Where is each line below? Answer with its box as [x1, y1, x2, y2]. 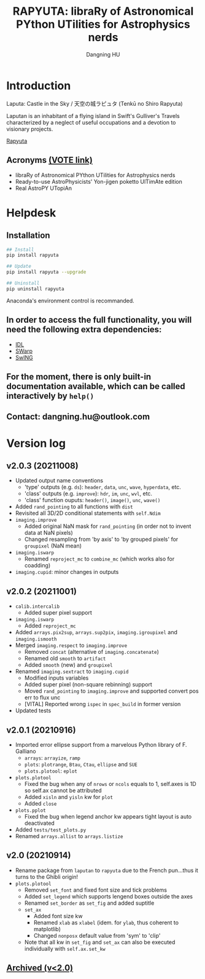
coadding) [24, 562, 51, 569]
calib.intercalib [15, 604, 60, 610]
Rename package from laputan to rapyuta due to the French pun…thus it [15, 867, 198, 874]
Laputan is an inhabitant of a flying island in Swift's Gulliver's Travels [6, 112, 180, 119]
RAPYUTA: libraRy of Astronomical [12, 4, 194, 18]
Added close [24, 800, 57, 807]
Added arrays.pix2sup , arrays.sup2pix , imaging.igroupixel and [15, 629, 178, 636]
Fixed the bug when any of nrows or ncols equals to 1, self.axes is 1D [24, 780, 196, 787]
